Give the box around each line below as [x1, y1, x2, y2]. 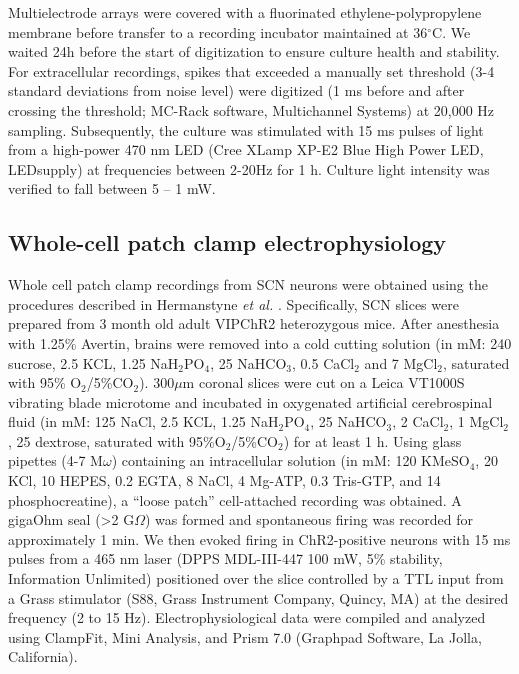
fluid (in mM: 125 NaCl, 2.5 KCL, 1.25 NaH [8, 411, 279, 432]
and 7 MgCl [364, 352, 438, 373]
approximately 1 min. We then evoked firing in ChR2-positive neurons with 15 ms [8, 528, 511, 549]
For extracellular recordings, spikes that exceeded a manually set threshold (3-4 [8, 60, 495, 81]
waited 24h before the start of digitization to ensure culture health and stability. [8, 41, 500, 62]
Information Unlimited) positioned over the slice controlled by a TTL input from [8, 568, 504, 589]
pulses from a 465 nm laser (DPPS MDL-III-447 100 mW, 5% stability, [8, 548, 443, 569]
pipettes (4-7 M [8, 450, 103, 471]
